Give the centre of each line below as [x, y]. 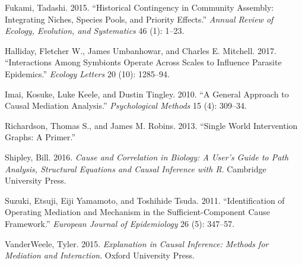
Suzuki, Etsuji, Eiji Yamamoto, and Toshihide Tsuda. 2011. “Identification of [145, 200]
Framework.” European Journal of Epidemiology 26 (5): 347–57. [120, 223]
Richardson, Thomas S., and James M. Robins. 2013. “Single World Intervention [151, 125]
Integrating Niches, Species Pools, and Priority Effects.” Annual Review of [139, 19]
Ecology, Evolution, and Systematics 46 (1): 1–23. [95, 31]
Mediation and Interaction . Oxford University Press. [100, 255]
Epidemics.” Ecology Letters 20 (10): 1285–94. [87, 73]
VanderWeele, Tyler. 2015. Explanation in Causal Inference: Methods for [137, 243]
